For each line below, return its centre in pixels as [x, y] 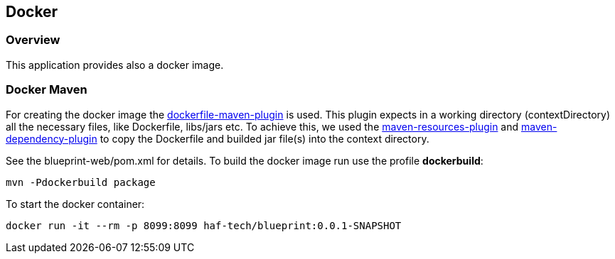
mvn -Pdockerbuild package [81, 182]
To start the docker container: [75, 204]
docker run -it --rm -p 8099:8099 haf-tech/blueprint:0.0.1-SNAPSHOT [204, 225]
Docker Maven [47, 90]
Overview [33, 40]
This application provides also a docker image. [115, 65]
